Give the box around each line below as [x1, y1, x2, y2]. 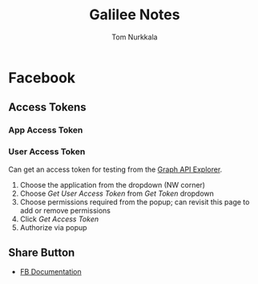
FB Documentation [19, 267, 82, 277]
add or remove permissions [19, 205, 111, 215]
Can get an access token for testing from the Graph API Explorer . [8, 164, 223, 174]
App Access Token [8, 124, 83, 136]
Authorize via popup [19, 222, 87, 232]
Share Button [8, 245, 75, 259]
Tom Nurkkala [111, 32, 158, 42]
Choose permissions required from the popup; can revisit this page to [19, 197, 250, 206]
